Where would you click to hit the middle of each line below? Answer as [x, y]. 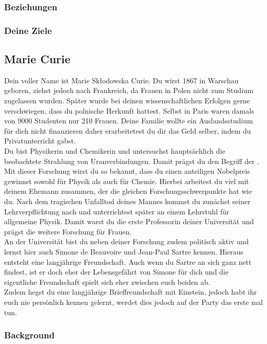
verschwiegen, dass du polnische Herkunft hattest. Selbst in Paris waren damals [129, 110]
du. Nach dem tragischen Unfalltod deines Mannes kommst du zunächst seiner [127, 201]
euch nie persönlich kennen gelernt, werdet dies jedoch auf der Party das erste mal [133, 302]
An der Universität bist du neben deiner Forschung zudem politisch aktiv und [127, 241]
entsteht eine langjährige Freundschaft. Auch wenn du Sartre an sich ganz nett [128, 261]
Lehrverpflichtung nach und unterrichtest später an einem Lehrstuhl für [117, 211]
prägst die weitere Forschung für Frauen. [68, 231]
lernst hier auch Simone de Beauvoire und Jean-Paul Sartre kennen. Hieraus [124, 251]
